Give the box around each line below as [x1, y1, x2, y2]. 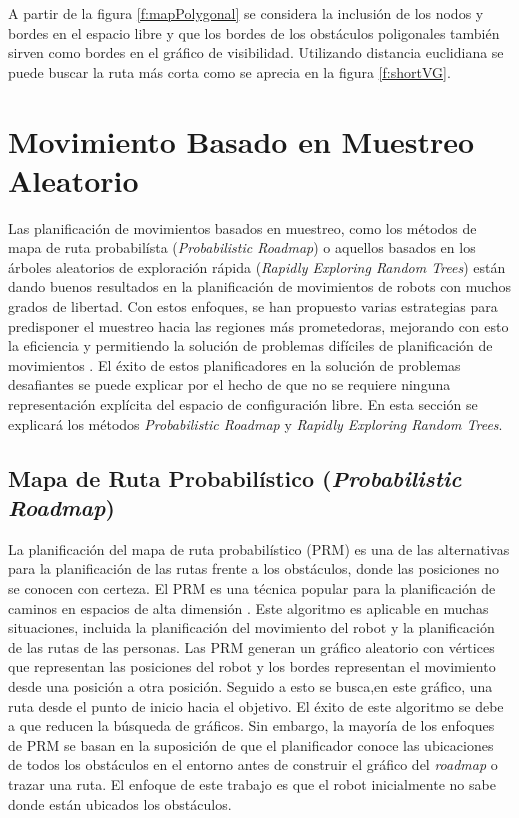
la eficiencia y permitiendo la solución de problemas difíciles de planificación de [8, 335, 493, 356]
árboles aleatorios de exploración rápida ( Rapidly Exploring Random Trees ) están [8, 256, 506, 277]
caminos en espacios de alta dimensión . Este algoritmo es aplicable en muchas [8, 597, 489, 618]
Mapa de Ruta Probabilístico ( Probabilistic [8, 462, 462, 493]
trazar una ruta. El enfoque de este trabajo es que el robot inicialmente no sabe [8, 773, 496, 794]
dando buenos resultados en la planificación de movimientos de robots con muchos [8, 276, 511, 297]
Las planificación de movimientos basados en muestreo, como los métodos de [8, 217, 477, 238]
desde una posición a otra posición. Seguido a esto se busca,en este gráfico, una [8, 675, 493, 696]
